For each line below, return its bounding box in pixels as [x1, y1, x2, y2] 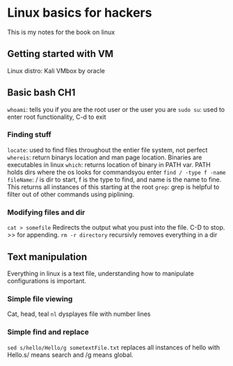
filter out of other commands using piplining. [7, 190, 134, 198]
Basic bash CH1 [7, 87, 76, 99]
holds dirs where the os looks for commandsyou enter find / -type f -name [7, 168, 226, 176]
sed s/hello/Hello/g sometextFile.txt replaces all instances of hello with [7, 343, 220, 351]
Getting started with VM [7, 48, 113, 60]
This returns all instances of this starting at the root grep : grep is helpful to [7, 182, 220, 191]
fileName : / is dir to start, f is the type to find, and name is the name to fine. [7, 175, 222, 184]
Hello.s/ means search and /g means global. [7, 350, 134, 359]
